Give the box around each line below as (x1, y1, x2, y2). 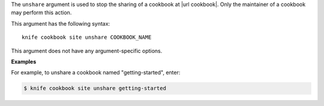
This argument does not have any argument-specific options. (11, 47, 163, 54)
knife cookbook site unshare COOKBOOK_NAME (22, 34, 152, 41)
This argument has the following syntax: (11, 20, 110, 27)
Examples (11, 58, 37, 65)
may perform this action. (11, 9, 72, 16)
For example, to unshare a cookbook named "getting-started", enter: (11, 69, 181, 76)
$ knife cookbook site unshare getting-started (23, 85, 166, 92)
